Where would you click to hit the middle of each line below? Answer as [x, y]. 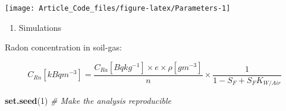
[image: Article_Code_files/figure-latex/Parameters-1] [118, 8]
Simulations [40, 27]
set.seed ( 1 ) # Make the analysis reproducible [88, 101]
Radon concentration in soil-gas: [63, 47]
